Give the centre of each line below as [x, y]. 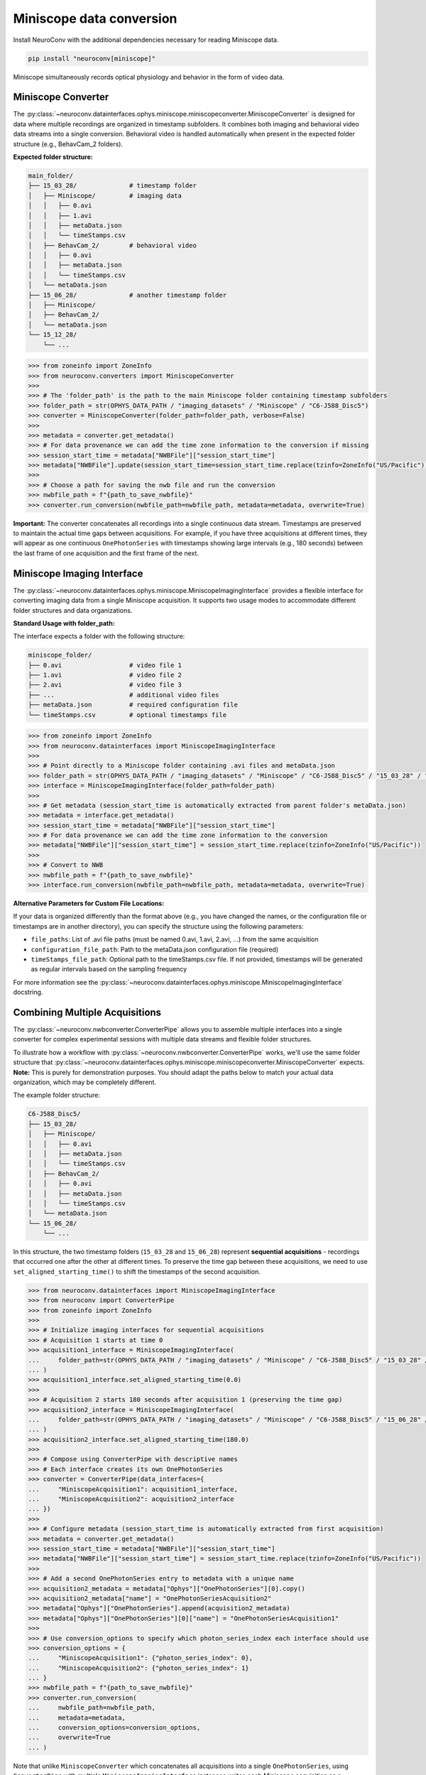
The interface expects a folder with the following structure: [99, 636]
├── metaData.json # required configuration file [133, 705]
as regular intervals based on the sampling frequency [109, 969]
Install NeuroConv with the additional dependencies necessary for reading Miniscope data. [146, 40]
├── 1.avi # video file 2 [105, 675]
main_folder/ [51, 175]
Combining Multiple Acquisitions [87, 1012]
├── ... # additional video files [124, 695]
